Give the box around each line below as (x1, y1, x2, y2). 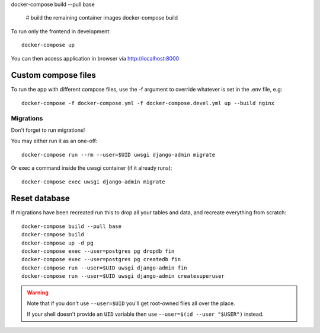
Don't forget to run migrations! (11, 126, 85, 134)
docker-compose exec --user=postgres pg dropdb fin (21, 248, 175, 255)
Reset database (11, 194, 71, 204)
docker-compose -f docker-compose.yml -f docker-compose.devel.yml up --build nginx (21, 100, 275, 106)
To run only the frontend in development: (11, 27, 111, 35)
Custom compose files (11, 70, 96, 80)
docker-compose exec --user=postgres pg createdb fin (21, 256, 181, 263)
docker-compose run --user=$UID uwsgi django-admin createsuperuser (21, 273, 225, 280)
